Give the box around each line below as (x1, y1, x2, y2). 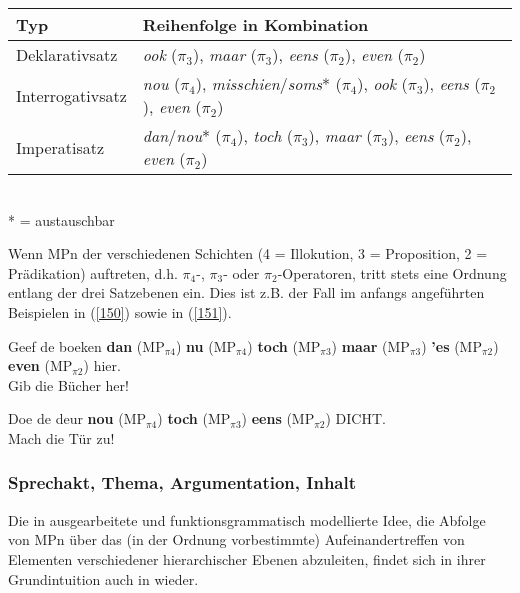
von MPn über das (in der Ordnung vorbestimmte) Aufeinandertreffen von (8, 529, 465, 550)
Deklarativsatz (16, 43, 118, 66)
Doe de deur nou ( (8, 408, 124, 429)
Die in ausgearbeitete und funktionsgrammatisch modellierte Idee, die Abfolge (8, 509, 486, 530)
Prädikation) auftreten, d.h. (8, 262, 178, 283)
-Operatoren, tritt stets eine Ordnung (277, 262, 507, 283)
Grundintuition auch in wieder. (8, 568, 199, 589)
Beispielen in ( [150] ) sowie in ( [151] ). (8, 301, 232, 322)
